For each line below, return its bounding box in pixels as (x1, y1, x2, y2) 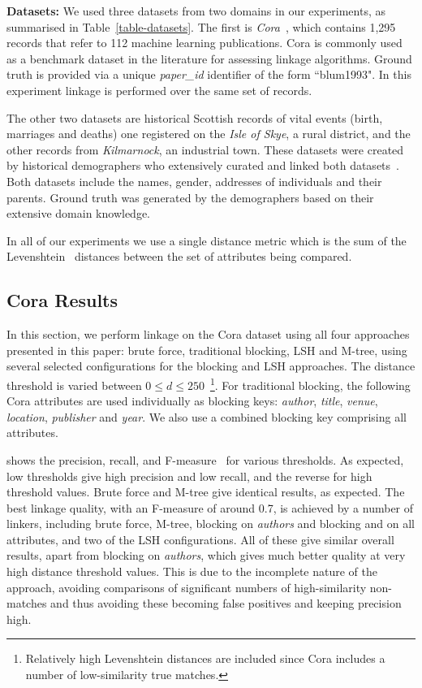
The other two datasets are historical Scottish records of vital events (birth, (6, 109, 383, 126)
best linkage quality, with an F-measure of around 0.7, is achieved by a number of (6, 499, 414, 516)
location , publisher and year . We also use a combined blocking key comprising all (6, 408, 407, 425)
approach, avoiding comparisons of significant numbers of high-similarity (6, 578, 367, 595)
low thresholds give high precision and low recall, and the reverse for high (6, 467, 372, 484)
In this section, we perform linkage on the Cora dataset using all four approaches (6, 326, 410, 343)
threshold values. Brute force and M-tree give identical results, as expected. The (6, 483, 405, 500)
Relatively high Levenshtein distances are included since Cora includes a (25, 650, 385, 667)
